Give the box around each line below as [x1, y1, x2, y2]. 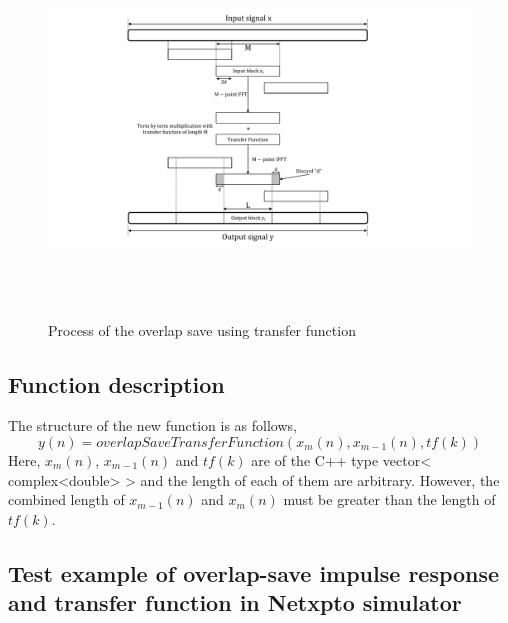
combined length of [8, 489, 125, 510]
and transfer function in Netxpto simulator [8, 587, 462, 618]
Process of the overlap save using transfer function [48, 319, 356, 340]
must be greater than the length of [283, 489, 496, 510]
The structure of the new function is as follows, [8, 415, 297, 436]
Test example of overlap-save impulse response [8, 557, 500, 588]
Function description [8, 368, 225, 399]
